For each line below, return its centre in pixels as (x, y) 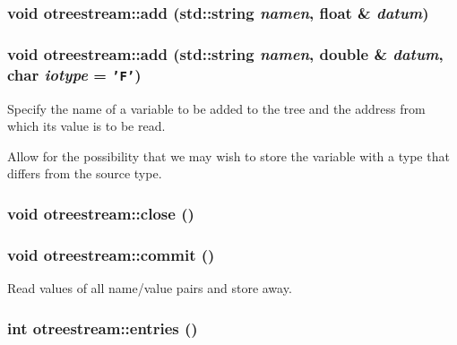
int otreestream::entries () (103, 328)
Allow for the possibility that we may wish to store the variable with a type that (228, 155)
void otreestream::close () (101, 213)
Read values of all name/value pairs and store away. (150, 287)
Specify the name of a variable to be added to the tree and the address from (216, 108)
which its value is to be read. (86, 126)
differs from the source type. (85, 173)
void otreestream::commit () (111, 254)
